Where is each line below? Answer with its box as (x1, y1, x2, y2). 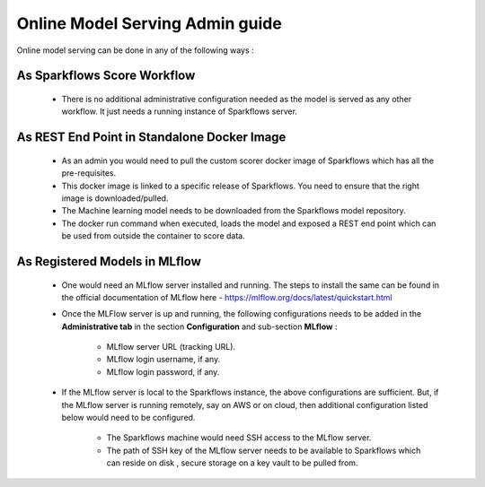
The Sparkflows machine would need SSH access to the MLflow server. (106, 432, 372, 443)
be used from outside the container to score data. (61, 230, 246, 241)
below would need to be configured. (61, 413, 196, 423)
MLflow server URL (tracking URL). (106, 342, 236, 352)
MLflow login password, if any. (106, 366, 220, 377)
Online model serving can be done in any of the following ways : (16, 45, 255, 56)
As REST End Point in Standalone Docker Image (16, 130, 287, 145)
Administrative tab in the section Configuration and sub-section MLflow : (61, 321, 338, 332)
